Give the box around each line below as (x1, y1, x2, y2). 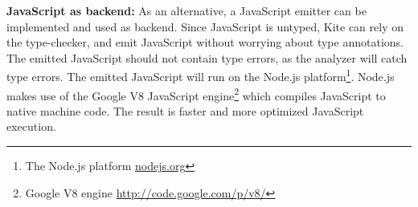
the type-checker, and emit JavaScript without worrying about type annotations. (6, 34, 404, 51)
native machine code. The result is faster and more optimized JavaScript (6, 102, 364, 119)
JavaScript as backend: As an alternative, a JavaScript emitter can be (6, 2, 367, 18)
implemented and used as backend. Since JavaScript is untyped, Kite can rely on (6, 18, 404, 34)
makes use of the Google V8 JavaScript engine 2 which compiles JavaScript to (6, 84, 386, 103)
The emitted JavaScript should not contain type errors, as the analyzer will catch (6, 49, 408, 66)
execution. (6, 118, 56, 135)
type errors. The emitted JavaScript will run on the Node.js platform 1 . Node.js (6, 66, 395, 85)
